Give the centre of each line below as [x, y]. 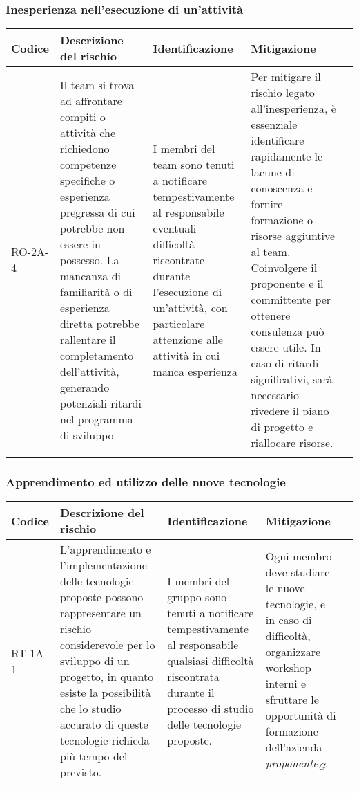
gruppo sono [197, 597]
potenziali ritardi [100, 403]
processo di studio [211, 709]
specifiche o [87, 180]
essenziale [274, 125]
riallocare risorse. [292, 443]
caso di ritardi [285, 363]
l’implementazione [104, 565]
